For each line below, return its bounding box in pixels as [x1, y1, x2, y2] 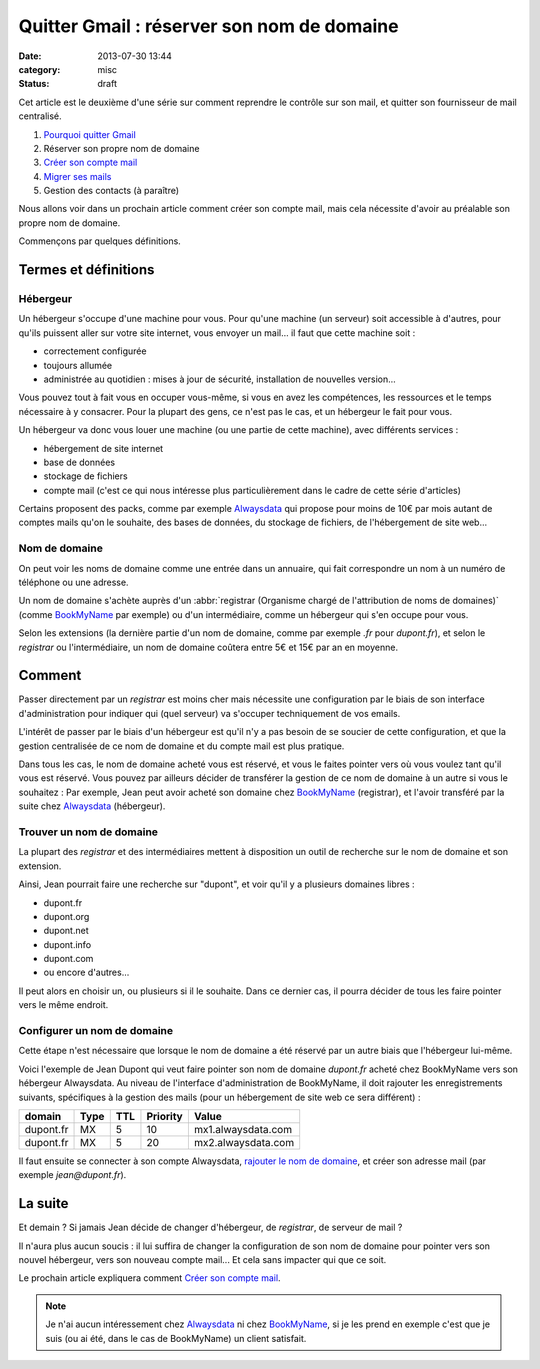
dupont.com [43, 953, 94, 965]
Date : [18, 50, 42, 62]
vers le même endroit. [18, 999, 109, 1011]
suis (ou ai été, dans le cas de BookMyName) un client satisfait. [45, 1332, 307, 1344]
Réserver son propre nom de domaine [43, 142, 200, 154]
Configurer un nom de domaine [18, 1024, 174, 1038]
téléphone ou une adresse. [18, 576, 129, 588]
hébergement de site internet [43, 442, 164, 454]
